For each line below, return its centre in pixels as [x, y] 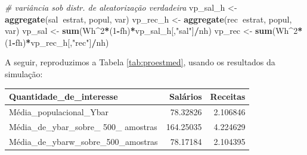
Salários [185, 97]
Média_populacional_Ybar [59, 111]
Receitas [228, 97]
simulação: [24, 73]
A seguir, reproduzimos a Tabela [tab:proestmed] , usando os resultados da [140, 62]
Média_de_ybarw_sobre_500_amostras [83, 141]
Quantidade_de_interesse [63, 97]
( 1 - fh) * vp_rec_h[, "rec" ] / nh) [57, 42]
